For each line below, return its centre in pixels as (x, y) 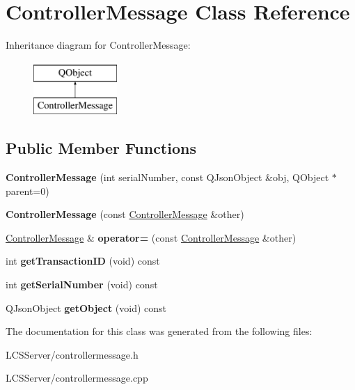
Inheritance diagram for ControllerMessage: (98, 45)
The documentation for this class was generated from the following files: (159, 331)
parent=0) (27, 190)
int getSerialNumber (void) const (82, 284)
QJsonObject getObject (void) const (86, 307)
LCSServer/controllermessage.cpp (77, 378)
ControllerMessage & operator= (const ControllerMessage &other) (151, 237)
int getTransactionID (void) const (83, 261)
